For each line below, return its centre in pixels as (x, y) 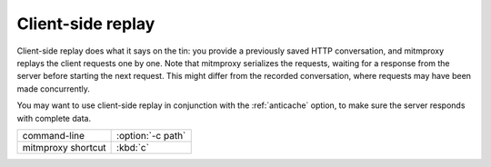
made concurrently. (54, 88)
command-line (54, 135)
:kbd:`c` (133, 147)
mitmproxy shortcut (64, 147)
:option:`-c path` (151, 135)
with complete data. (54, 118)
